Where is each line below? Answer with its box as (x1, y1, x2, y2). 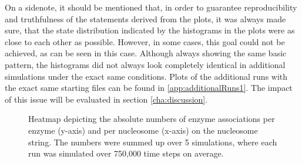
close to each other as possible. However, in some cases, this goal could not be (5, 35, 285, 47)
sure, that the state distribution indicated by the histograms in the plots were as (5, 24, 295, 36)
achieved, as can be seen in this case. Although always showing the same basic (5, 47, 287, 59)
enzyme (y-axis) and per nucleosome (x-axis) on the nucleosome (28, 124, 258, 136)
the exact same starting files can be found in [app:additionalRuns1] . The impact (5, 81, 293, 94)
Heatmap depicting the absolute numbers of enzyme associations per (28, 113, 275, 125)
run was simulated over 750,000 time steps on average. (28, 147, 224, 159)
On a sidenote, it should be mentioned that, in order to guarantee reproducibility (5, 1, 297, 13)
